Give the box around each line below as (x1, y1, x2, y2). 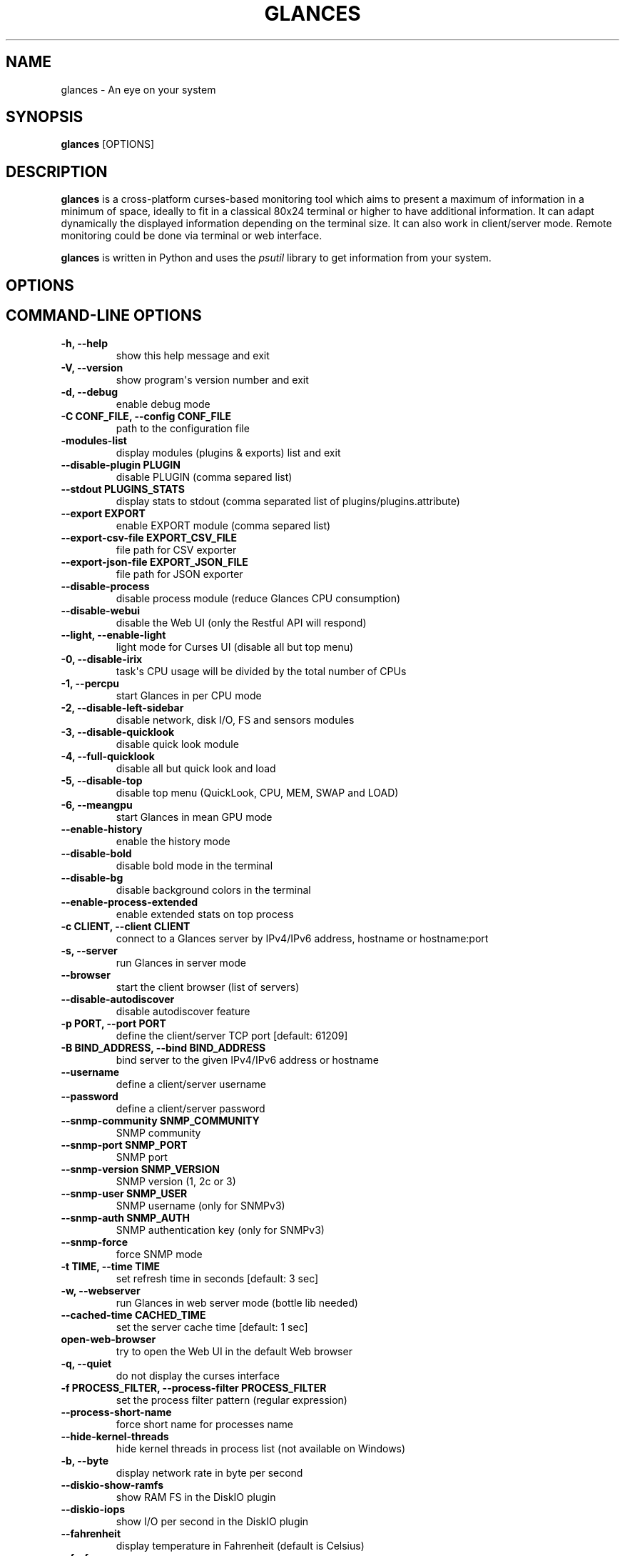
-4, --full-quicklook (61, 749, 155, 762)
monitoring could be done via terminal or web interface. (61, 229, 322, 242)
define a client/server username (116, 1077, 266, 1090)
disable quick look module (116, 737, 239, 750)
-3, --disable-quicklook (61, 725, 175, 738)
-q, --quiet (61, 1357, 112, 1370)
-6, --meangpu (61, 798, 133, 811)
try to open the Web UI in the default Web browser (116, 1345, 352, 1357)
